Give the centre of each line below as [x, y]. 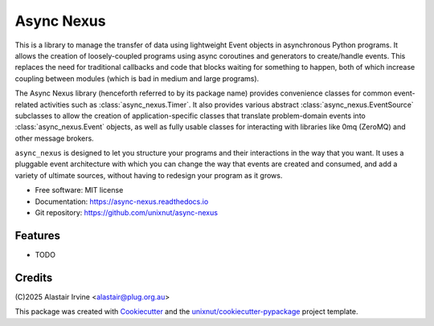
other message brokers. [54, 138]
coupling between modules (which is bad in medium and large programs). [137, 78]
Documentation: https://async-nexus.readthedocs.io [122, 202]
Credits [34, 277]
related [27, 104]
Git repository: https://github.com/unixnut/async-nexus [127, 213]
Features [37, 236]
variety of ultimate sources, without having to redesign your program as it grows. [149, 175]
